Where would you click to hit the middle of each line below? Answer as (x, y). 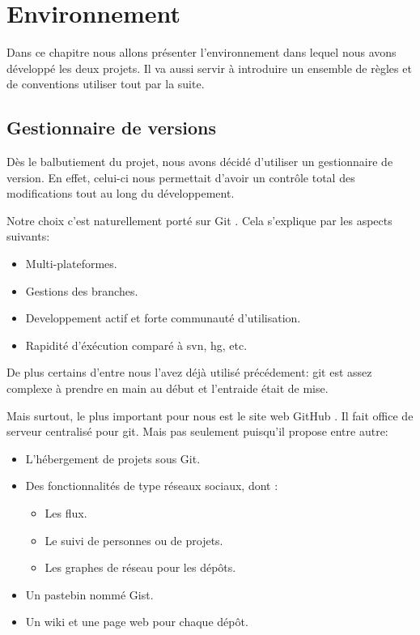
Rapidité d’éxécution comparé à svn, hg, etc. (136, 345)
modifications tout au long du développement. (121, 193)
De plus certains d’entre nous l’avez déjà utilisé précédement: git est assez (189, 372)
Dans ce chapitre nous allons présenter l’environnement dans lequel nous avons (202, 52)
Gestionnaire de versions (111, 128)
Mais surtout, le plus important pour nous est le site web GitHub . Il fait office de (210, 415)
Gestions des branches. (82, 290)
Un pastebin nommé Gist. (89, 594)
